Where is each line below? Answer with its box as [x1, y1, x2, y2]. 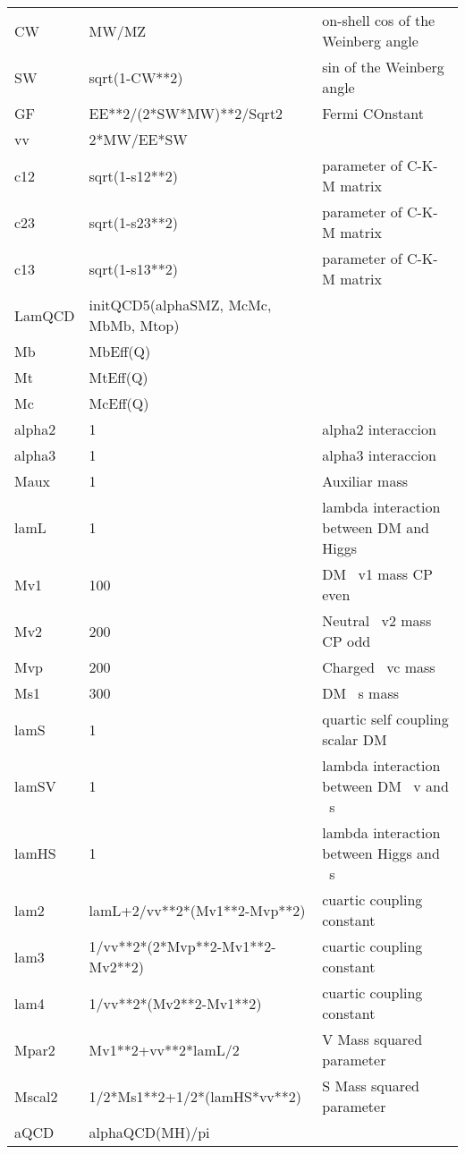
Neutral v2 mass [322, 610, 432, 631]
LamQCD [14, 304, 75, 326]
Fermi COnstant [322, 103, 424, 123]
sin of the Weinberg [322, 56, 444, 77]
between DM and [322, 517, 430, 538]
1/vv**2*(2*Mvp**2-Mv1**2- [89, 936, 276, 956]
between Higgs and [322, 843, 440, 863]
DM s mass [322, 683, 400, 703]
